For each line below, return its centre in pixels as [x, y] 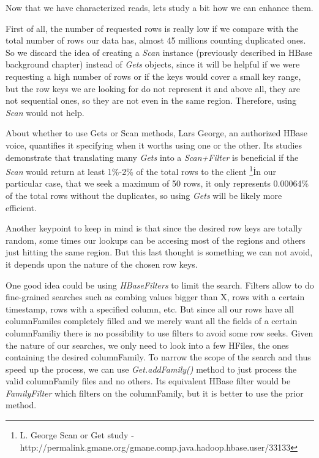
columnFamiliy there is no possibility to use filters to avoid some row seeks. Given [159, 332]
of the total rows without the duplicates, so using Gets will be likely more [144, 195]
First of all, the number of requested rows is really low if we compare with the [152, 28]
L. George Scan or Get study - [77, 435]
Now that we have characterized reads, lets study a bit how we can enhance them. [159, 7]
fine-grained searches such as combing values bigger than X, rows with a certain [155, 297]
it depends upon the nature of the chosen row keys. [102, 264]
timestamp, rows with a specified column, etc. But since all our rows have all [150, 309]
